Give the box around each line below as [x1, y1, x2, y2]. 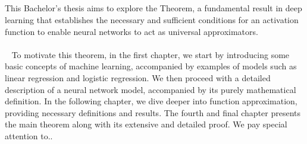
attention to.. [5, 129, 53, 142]
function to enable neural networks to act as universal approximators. [5, 25, 258, 37]
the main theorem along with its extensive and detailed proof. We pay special [5, 118, 287, 130]
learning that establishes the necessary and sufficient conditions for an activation [5, 13, 299, 25]
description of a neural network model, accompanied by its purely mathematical [5, 83, 296, 95]
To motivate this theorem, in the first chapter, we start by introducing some [11, 48, 290, 60]
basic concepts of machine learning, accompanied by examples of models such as [5, 60, 297, 72]
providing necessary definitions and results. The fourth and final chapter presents [5, 106, 301, 119]
